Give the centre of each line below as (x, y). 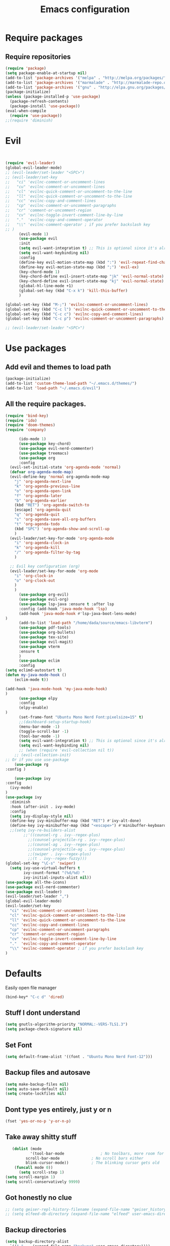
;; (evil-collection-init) (43, 755)
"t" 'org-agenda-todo (37, 524)
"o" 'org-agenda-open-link (43, 491)
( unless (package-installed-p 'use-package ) (53, 97)
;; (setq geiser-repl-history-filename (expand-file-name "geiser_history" (87, 1209)
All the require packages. (46, 404)
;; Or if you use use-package (37, 760)
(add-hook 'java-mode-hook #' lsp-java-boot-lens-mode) (78, 613)
